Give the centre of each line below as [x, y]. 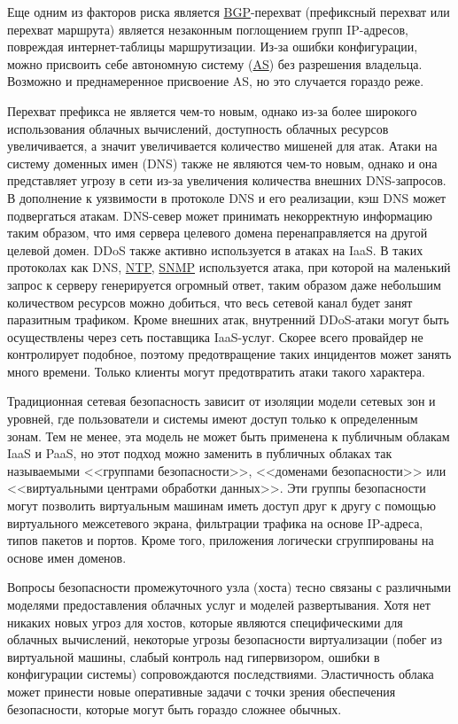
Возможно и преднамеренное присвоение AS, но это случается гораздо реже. [216, 81]
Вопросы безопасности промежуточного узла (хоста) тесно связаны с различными [229, 587]
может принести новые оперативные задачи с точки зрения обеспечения [202, 691]
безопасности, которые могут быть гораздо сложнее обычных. [175, 708]
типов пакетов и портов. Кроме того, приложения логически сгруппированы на [221, 540]
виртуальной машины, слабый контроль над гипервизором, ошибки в [194, 656]
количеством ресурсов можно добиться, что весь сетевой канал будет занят [210, 302]
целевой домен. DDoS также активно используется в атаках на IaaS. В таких [215, 249]
